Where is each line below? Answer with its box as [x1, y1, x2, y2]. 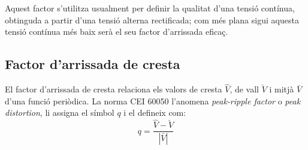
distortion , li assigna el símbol [5, 106, 114, 119]
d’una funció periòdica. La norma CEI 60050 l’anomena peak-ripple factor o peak [5, 94, 301, 107]
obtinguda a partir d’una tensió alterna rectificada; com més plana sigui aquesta [5, 13, 299, 26]
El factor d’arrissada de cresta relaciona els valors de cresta [5, 83, 222, 95]
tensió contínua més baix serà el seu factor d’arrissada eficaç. [5, 25, 228, 38]
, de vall [230, 83, 259, 95]
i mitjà [269, 83, 294, 95]
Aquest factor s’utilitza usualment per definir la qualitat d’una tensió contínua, [5, 2, 295, 14]
